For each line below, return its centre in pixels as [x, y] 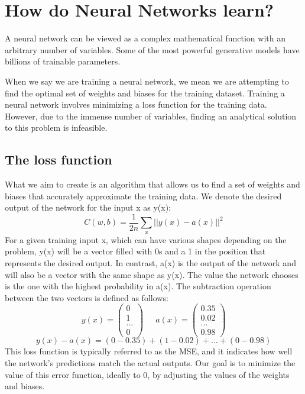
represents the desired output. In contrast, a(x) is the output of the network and [150, 262]
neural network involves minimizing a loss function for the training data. [136, 104]
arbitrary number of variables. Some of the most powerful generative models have [152, 49]
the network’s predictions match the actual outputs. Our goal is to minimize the [150, 363]
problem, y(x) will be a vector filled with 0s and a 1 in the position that [135, 251]
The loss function [59, 159]
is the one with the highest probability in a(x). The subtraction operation [138, 286]
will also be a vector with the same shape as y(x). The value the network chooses [152, 274]
